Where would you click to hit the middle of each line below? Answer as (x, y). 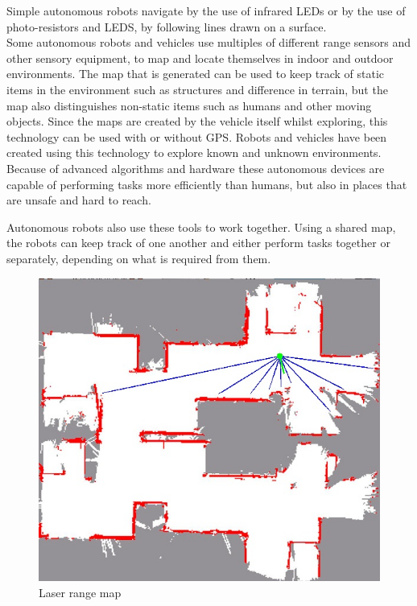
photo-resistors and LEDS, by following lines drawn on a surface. (167, 26)
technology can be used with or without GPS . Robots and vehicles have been (197, 136)
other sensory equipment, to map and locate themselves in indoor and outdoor (200, 58)
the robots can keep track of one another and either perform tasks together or (198, 243)
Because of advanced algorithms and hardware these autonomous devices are (196, 168)
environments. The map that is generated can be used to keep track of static (195, 74)
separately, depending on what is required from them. (139, 258)
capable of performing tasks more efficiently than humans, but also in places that (207, 184)
